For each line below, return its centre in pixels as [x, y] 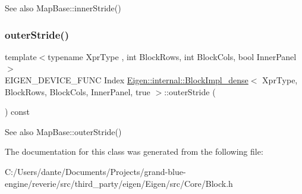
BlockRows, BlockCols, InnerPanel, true [78, 91]
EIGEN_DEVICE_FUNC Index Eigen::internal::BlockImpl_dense [127, 80]
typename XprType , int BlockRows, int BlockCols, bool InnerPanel [172, 56]
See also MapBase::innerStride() [63, 8]
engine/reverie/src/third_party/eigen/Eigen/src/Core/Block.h [119, 183]
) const [18, 112]
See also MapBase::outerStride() [63, 131]
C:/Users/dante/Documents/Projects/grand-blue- [95, 171]
